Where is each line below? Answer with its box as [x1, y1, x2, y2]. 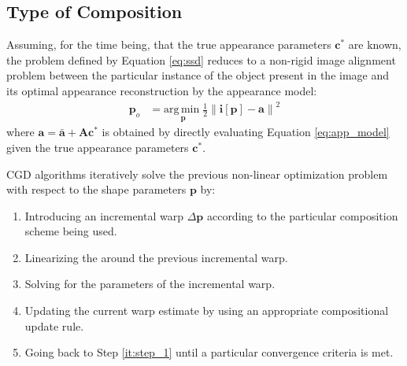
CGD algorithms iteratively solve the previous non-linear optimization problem [6, 165, 388, 182]
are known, [348, 36, 401, 53]
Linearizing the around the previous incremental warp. [24, 249, 288, 265]
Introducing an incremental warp [24, 207, 183, 224]
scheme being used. [24, 223, 117, 239]
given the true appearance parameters [6, 139, 189, 155]
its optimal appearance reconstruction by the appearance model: [6, 82, 317, 98]
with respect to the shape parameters [6, 181, 187, 198]
